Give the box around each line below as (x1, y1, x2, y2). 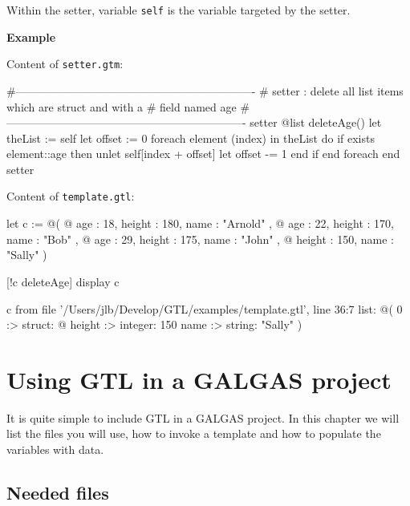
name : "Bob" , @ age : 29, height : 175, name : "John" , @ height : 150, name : (6, 230, 394, 247)
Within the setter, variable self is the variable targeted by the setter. (6, 2, 351, 18)
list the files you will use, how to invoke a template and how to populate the (6, 425, 381, 442)
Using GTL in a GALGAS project (6, 362, 392, 395)
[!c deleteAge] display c (6, 273, 120, 289)
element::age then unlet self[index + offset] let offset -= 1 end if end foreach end (6, 145, 400, 162)
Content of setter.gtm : (6, 55, 124, 72)
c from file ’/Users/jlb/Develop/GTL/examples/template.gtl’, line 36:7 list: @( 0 (6, 300, 403, 317)
